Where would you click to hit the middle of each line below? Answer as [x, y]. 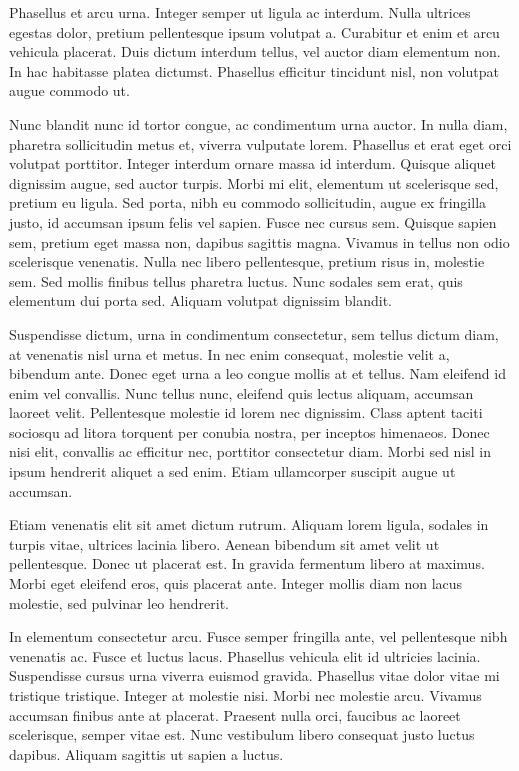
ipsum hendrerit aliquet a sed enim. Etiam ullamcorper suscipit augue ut [232, 471]
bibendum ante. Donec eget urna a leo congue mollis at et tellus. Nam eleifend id [257, 373]
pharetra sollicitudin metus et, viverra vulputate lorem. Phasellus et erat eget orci [260, 143]
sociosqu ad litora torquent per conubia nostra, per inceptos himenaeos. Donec [249, 431]
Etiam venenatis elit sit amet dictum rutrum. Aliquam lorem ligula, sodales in [249, 524]
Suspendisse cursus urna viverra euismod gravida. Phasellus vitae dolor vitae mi [254, 675]
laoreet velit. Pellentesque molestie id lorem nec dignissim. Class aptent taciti [246, 412]
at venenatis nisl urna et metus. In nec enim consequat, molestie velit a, [229, 353]
